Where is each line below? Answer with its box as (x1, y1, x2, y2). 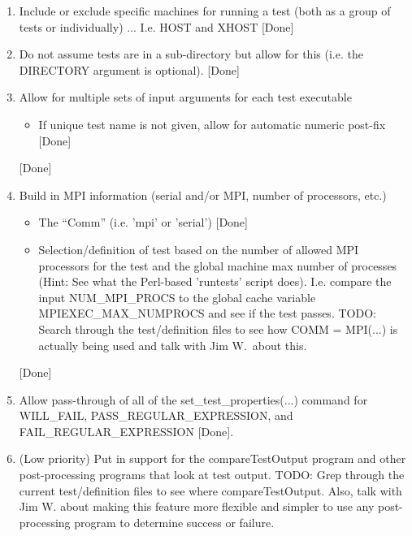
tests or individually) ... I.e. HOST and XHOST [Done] (19, 18, 294, 35)
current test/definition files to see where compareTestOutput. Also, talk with (19, 482, 402, 499)
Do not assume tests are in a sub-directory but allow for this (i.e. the (19, 45, 363, 63)
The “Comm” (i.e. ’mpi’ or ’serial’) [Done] (38, 214, 248, 231)
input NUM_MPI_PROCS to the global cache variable (38, 288, 316, 305)
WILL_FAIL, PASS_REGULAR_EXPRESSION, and (19, 407, 293, 424)
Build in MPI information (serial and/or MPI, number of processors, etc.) (19, 186, 387, 203)
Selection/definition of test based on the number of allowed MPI (38, 240, 359, 257)
